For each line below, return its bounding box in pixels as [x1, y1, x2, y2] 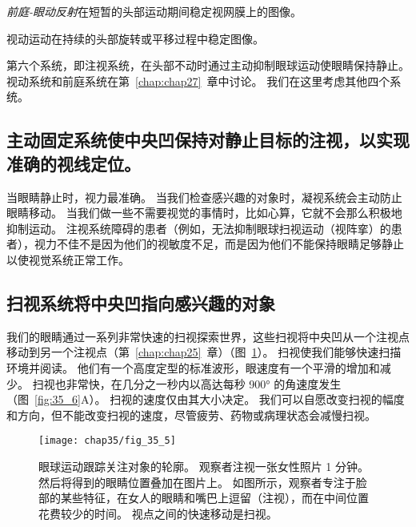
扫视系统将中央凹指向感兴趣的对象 [6, 290, 275, 315]
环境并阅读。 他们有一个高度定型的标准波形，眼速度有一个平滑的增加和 [6, 359, 380, 376]
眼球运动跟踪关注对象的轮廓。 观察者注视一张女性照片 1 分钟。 [38, 457, 369, 474]
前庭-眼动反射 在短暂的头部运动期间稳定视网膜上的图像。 [6, 3, 302, 19]
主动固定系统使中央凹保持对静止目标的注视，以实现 [6, 127, 410, 152]
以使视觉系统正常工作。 [6, 251, 130, 268]
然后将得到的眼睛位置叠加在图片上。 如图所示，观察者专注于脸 [38, 473, 367, 490]
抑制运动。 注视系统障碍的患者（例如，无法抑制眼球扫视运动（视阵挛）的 [6, 219, 391, 236]
